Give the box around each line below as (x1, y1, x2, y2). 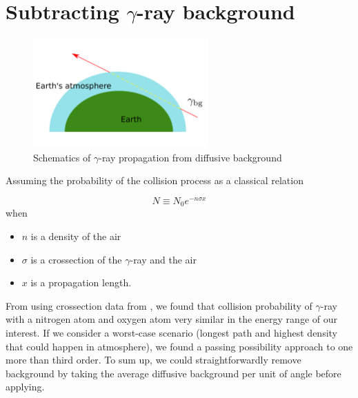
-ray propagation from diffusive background (99, 150, 282, 164)
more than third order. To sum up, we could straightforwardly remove (6, 352, 301, 367)
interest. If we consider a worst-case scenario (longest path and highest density (6, 325, 337, 339)
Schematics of (33, 150, 91, 164)
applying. (6, 379, 45, 394)
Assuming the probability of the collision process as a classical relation (6, 173, 304, 188)
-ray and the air (130, 252, 197, 266)
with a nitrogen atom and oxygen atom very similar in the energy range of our (6, 312, 337, 326)
